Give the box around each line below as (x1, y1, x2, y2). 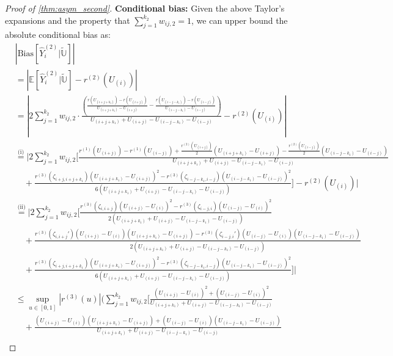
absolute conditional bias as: (5, 28, 111, 41)
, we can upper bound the (191, 13, 288, 26)
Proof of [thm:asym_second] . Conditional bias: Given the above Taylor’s (5, 2, 285, 14)
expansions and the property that (5, 13, 130, 26)
